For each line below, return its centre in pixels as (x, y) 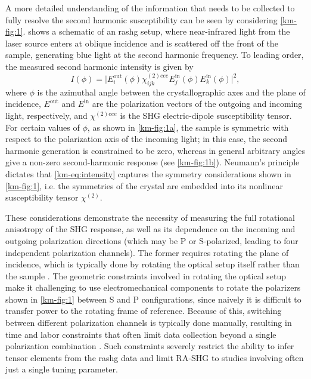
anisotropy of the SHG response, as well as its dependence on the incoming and (150, 229)
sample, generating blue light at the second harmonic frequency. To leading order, (155, 55)
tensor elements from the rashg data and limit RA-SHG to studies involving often (155, 357)
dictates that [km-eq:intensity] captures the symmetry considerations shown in (148, 173)
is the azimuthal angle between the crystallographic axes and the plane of (171, 92)
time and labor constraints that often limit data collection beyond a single (141, 334)
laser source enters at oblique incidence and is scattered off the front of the (142, 43)
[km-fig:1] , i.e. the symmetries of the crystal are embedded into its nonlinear (144, 185)
